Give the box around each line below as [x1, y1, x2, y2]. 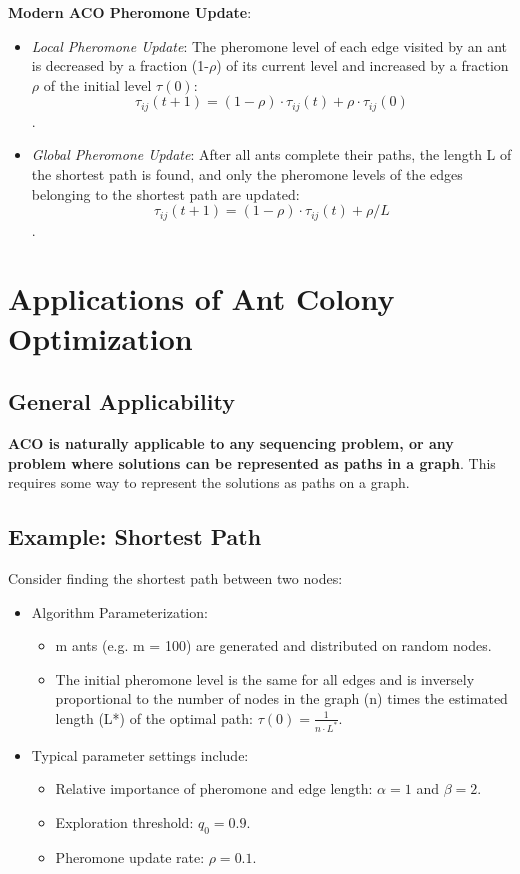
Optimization [8, 317, 193, 358]
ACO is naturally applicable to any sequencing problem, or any [8, 433, 454, 454]
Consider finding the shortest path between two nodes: [8, 568, 343, 588]
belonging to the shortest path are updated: [31, 183, 300, 204]
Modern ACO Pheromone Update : [8, 2, 252, 22]
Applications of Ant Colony [8, 278, 395, 319]
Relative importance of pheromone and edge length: [55, 778, 373, 799]
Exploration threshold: [55, 812, 194, 833]
